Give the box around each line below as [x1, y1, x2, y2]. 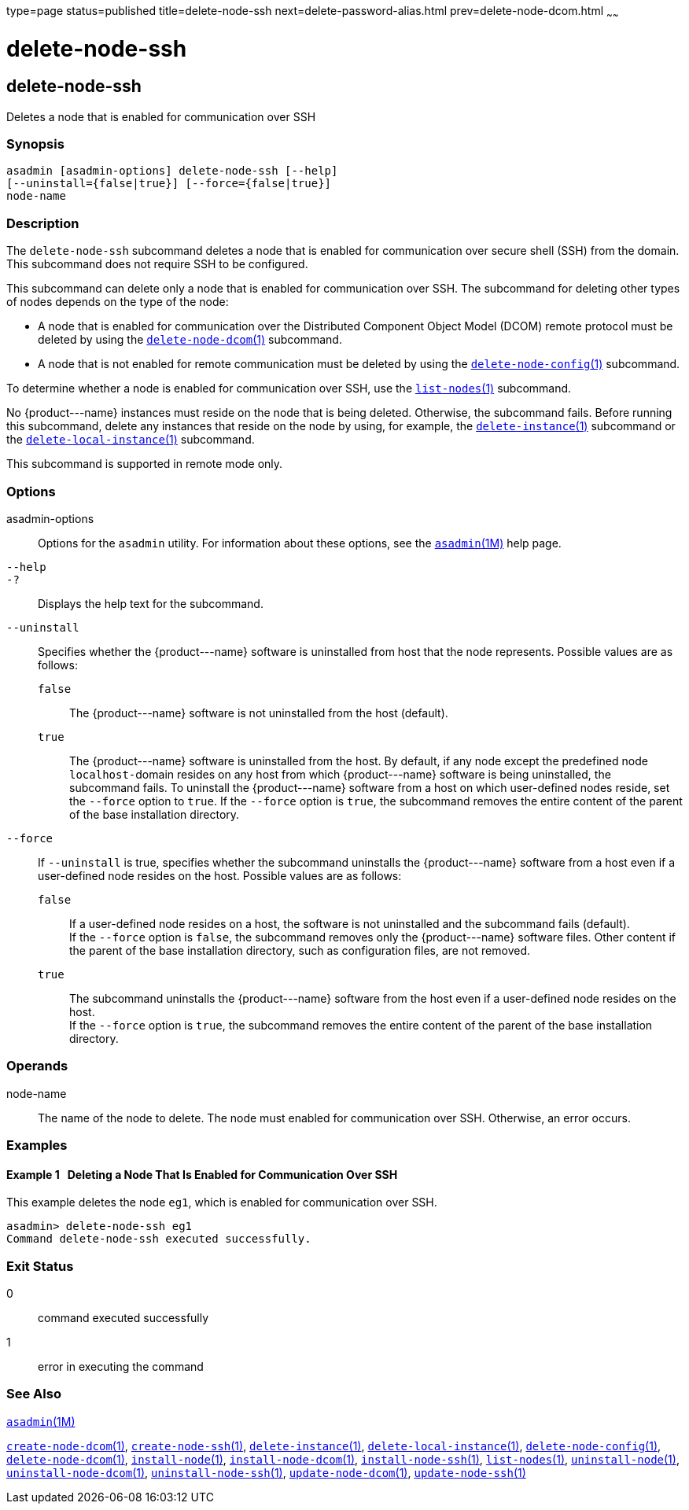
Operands [6, 1058, 68, 1074]
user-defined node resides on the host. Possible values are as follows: [38, 868, 402, 882]
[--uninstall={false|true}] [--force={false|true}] [6, 177, 332, 190]
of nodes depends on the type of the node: [6, 295, 229, 309]
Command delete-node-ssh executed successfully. [6, 1232, 311, 1246]
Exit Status [6, 1258, 74, 1274]
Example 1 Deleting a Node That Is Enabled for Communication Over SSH [6, 1167, 398, 1181]
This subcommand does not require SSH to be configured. [6, 257, 308, 271]
